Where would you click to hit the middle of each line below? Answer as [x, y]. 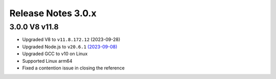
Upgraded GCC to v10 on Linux [55, 54]
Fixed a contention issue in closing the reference [73, 68]
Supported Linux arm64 [47, 61]
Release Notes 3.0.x [53, 13]
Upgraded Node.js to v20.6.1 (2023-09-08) [70, 47]
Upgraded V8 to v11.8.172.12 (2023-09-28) [71, 39]
